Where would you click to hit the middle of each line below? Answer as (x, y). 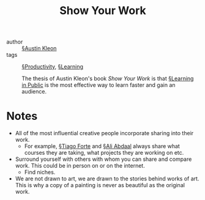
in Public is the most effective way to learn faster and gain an (99, 85)
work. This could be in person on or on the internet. (80, 166)
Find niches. (40, 172)
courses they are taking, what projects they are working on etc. (104, 153)
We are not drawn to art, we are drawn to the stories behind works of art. (107, 179)
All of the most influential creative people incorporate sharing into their (104, 133)
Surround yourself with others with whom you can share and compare (103, 159)
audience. (34, 92)
